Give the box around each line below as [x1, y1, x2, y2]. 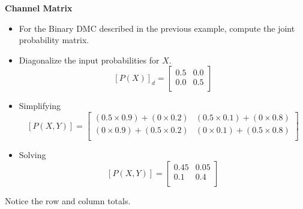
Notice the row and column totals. [5, 194, 131, 207]
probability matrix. [19, 34, 89, 46]
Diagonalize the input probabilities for [19, 53, 160, 66]
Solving [19, 149, 46, 161]
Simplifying [19, 99, 61, 112]
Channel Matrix [5, 2, 73, 14]
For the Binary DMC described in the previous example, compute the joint [19, 22, 295, 34]
